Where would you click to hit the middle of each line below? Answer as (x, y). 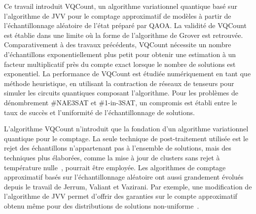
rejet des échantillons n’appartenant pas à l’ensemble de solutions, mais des (118, 148)
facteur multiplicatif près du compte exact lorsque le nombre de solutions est (120, 64)
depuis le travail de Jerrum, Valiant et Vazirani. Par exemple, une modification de (128, 186)
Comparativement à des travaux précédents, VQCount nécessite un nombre (118, 45)
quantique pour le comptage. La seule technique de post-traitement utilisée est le (126, 138)
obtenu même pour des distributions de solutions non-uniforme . (102, 205)
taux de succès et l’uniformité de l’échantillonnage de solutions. (99, 112)
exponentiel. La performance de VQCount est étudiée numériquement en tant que (128, 74)
